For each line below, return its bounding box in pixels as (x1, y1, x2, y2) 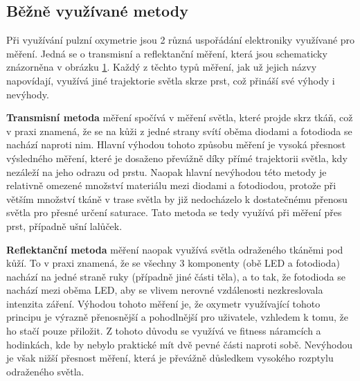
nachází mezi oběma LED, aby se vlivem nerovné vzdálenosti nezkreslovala (6, 283, 323, 297)
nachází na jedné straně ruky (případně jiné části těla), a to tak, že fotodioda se (6, 269, 345, 283)
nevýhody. (6, 87, 49, 101)
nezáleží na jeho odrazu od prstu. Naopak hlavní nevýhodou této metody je (6, 164, 327, 179)
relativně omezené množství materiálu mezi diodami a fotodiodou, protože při (6, 178, 336, 193)
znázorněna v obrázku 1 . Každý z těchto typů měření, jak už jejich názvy (6, 60, 317, 74)
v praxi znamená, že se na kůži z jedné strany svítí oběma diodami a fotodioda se (6, 123, 352, 138)
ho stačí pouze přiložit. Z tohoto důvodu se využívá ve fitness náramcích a (6, 324, 321, 338)
